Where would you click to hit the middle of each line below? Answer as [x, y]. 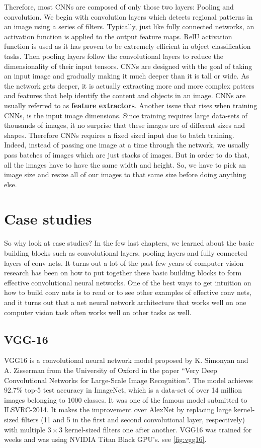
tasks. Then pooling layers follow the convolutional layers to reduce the [114, 56]
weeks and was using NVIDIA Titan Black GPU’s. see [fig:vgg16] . [105, 439]
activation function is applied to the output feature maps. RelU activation [118, 36]
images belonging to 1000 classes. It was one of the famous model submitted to [126, 399]
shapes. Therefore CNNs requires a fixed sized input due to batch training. [119, 135]
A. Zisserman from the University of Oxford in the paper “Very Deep [111, 370]
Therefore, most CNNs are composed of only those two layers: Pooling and [119, 7]
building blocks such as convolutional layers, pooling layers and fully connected [126, 253]
